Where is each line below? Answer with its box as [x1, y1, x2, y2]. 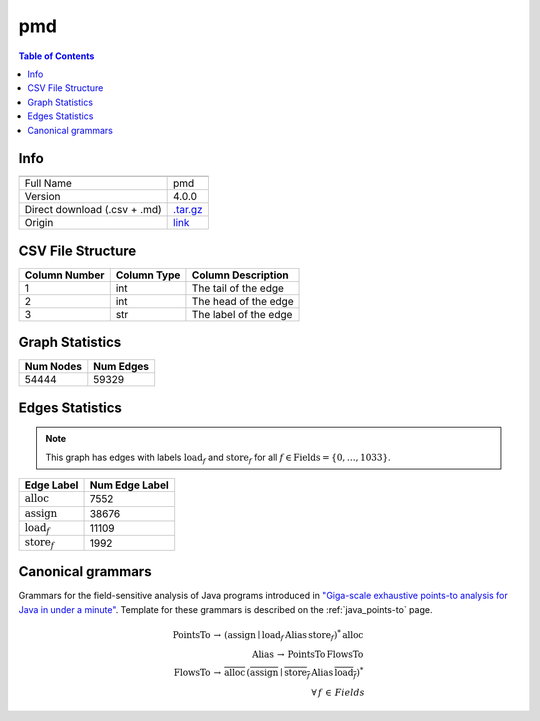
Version [24, 190, 61, 204]
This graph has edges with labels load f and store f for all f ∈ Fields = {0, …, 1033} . [45, 451, 391, 465]
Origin [24, 216, 54, 230]
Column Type [115, 268, 181, 282]
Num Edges [93, 360, 150, 374]
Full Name [24, 176, 72, 190]
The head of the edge [191, 294, 294, 308]
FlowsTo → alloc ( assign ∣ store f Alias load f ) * [173, 665, 364, 680]
